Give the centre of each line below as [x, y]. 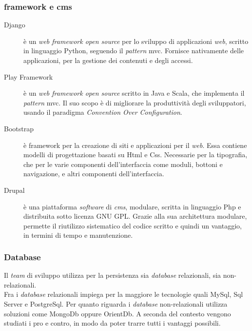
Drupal [14, 190]
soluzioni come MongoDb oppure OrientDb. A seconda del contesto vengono [117, 313]
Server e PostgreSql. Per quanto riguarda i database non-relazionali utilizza [116, 303]
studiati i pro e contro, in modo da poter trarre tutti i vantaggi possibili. [112, 323]
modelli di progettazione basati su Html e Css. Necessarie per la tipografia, [136, 155]
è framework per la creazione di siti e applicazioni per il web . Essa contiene [135, 145]
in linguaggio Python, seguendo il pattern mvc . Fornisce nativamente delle [134, 51]
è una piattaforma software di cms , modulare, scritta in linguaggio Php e [132, 206]
